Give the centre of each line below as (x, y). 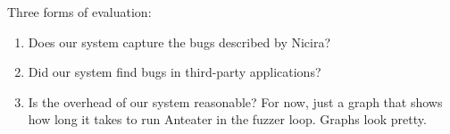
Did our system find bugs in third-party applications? (175, 72)
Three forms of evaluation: (79, 12)
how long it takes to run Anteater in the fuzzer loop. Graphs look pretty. (227, 119)
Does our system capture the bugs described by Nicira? (179, 42)
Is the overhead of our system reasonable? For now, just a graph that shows (235, 101)
